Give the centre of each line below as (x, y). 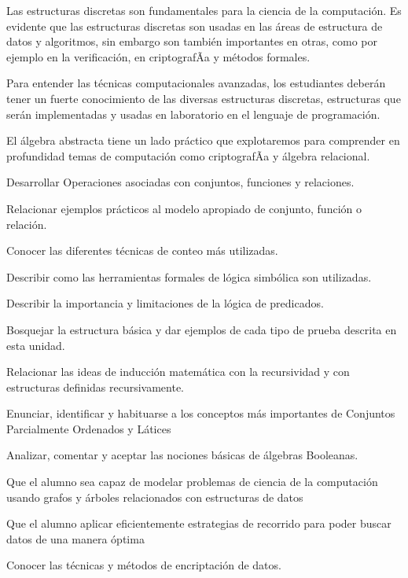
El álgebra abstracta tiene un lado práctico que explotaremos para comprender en (203, 140)
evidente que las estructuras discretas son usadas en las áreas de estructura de (195, 26)
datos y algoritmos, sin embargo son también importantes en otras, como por (192, 41)
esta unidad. (36, 345)
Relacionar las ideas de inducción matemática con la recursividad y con (178, 372)
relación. (27, 224)
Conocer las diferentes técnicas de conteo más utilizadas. (142, 250)
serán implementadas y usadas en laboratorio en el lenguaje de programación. (193, 114)
